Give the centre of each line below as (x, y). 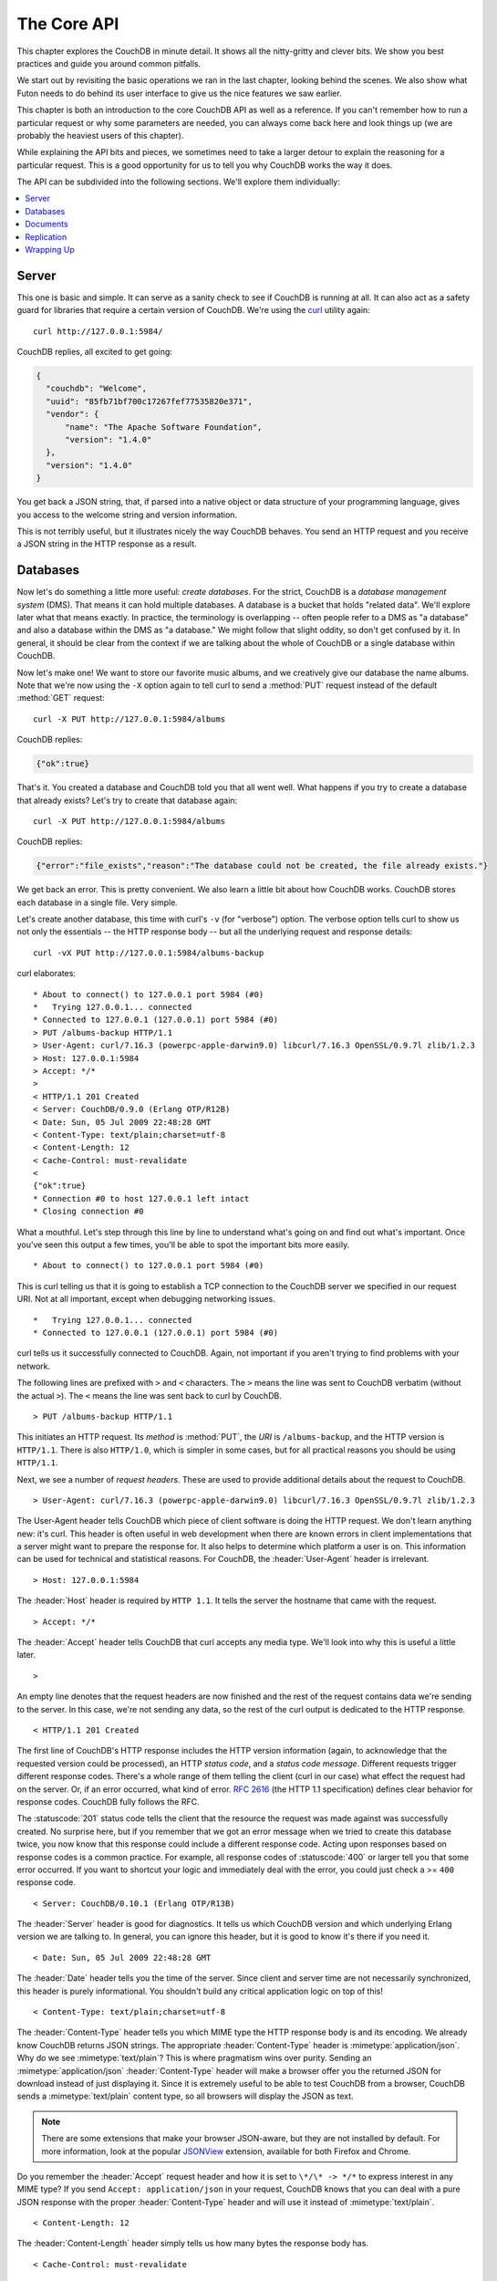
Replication (46, 236)
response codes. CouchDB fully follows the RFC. (108, 1801)
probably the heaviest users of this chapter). (100, 135)
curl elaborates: (47, 974)
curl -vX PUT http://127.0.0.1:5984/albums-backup (149, 953)
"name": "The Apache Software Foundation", (164, 427)
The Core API (68, 24)
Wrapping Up (50, 250)
